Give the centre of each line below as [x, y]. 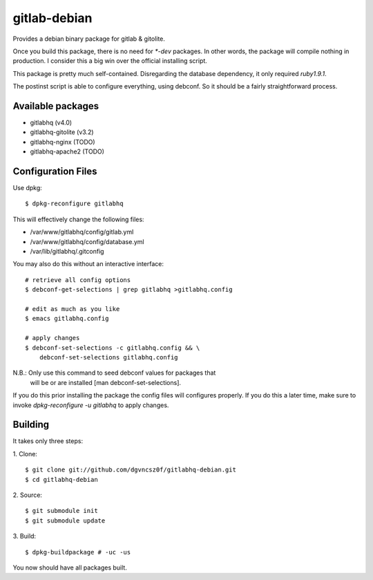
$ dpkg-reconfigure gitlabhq [74, 204]
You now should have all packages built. [70, 568]
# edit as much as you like [73, 309]
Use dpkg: [28, 188]
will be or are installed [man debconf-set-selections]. [106, 382]
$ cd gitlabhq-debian [61, 479]
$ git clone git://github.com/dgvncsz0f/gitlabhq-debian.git [131, 470]
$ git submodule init [61, 511]
